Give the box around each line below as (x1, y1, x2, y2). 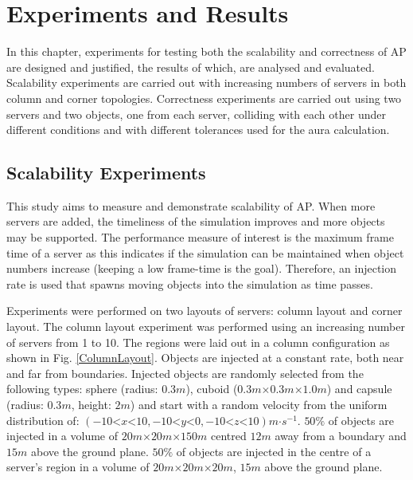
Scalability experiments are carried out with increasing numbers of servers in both (6, 74, 407, 91)
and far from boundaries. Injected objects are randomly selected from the (6, 364, 364, 381)
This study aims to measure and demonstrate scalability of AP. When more (6, 197, 376, 214)
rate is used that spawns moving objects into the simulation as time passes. (6, 275, 373, 292)
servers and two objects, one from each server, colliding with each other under (6, 105, 386, 122)
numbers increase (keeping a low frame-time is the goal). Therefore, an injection (6, 260, 396, 277)
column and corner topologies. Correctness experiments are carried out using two (6, 89, 402, 106)
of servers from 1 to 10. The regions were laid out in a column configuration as (6, 333, 390, 350)
